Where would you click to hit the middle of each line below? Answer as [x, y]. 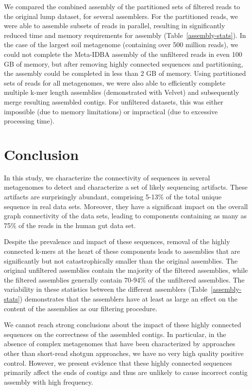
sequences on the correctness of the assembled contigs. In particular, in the [115, 334]
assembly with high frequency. [49, 381]
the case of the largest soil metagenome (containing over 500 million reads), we [121, 44]
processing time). [29, 121]
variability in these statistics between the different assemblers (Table [106, 289]
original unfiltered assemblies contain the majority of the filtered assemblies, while [126, 270]
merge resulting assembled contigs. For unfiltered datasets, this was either [114, 101]
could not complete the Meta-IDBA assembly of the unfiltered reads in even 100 [123, 54]
